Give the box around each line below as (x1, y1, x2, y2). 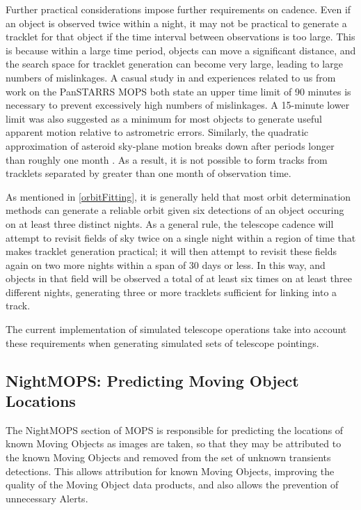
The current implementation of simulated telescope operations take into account (6, 322, 347, 337)
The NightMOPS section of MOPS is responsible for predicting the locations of (6, 422, 344, 437)
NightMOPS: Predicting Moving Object (6, 369, 299, 391)
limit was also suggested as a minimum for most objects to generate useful (6, 111, 322, 125)
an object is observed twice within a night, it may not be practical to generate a (6, 15, 347, 30)
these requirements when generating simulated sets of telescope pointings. (6, 335, 319, 350)
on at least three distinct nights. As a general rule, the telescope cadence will (6, 216, 334, 231)
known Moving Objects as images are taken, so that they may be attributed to (6, 436, 342, 451)
